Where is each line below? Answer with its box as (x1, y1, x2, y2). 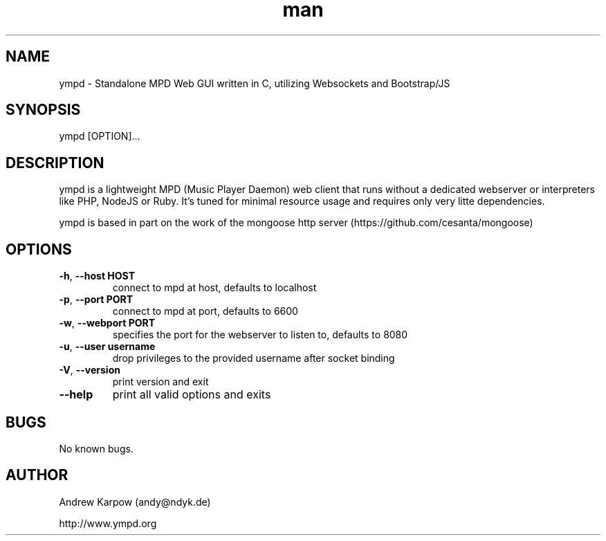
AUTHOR (6, 466, 68, 484)
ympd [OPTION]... (59, 130, 140, 143)
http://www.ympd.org (59, 517, 157, 529)
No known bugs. (59, 442, 134, 455)
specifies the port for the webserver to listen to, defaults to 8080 (112, 329, 408, 341)
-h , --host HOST (59, 270, 135, 282)
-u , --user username (59, 340, 156, 353)
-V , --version (59, 364, 120, 376)
